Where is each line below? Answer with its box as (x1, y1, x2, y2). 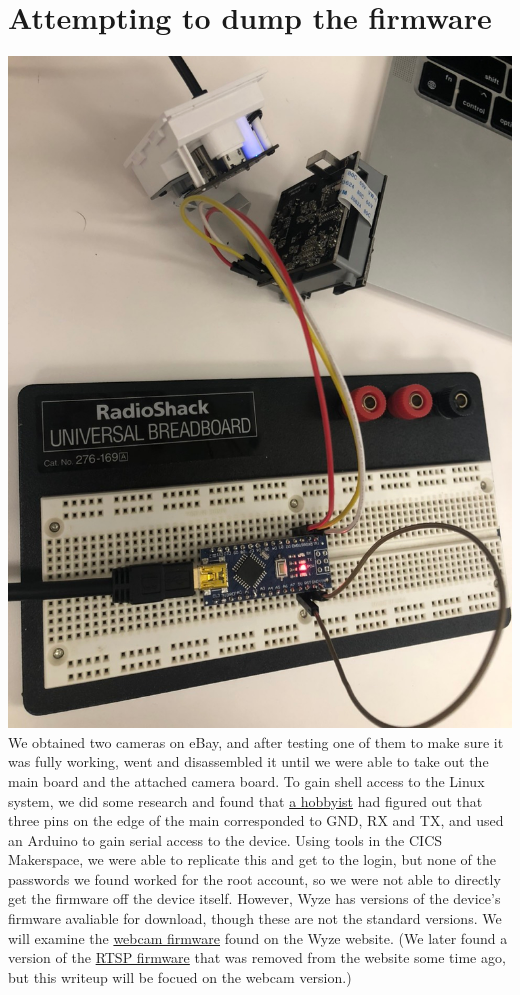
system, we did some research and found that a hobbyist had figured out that (8, 790, 483, 811)
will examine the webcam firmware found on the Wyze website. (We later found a (8, 927, 508, 948)
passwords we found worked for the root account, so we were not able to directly (8, 868, 501, 889)
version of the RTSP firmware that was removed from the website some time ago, (8, 947, 506, 968)
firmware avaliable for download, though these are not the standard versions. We (8, 908, 502, 929)
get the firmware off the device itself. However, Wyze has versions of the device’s (8, 888, 501, 909)
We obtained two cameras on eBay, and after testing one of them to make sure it (8, 731, 504, 752)
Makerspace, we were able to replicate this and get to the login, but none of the (8, 849, 496, 870)
